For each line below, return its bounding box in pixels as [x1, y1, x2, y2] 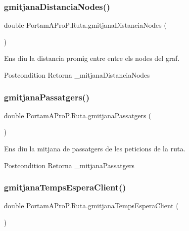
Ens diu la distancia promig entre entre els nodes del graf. [4, 53, 180, 63]
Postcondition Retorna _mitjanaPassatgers [4, 160, 135, 170]
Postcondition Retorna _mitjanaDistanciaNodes [4, 70, 150, 80]
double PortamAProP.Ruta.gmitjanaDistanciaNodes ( [4, 20, 167, 30]
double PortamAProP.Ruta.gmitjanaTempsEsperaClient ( [4, 200, 179, 211]
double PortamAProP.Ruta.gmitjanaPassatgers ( [4, 110, 151, 120]
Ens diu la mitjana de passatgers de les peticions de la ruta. [4, 143, 186, 153]
